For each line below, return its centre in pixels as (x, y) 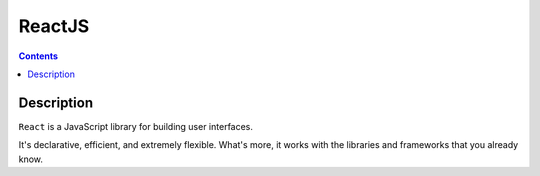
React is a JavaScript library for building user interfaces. (136, 126)
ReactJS (54, 26)
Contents (38, 56)
